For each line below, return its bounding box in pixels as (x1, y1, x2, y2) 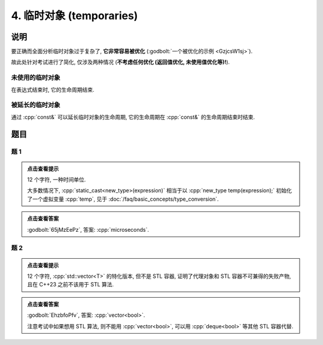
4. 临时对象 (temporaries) (11, 9, 138, 22)
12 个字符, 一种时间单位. (27, 176, 86, 183)
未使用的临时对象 (11, 74, 60, 82)
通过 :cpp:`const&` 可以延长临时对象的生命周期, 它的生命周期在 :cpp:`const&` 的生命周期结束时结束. (11, 113, 255, 120)
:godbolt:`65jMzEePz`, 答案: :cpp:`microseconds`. (27, 226, 150, 233)
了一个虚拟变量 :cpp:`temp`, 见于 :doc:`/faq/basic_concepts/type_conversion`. (27, 195, 219, 202)
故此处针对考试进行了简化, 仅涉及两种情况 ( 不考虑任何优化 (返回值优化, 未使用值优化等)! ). (11, 59, 230, 66)
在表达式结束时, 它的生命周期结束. (11, 86, 95, 93)
